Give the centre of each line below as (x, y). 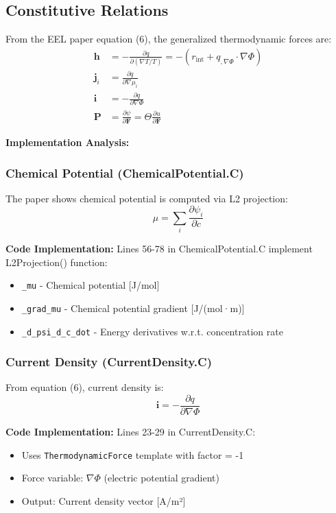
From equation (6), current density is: (85, 387)
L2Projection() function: (57, 262)
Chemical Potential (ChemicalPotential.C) (125, 172)
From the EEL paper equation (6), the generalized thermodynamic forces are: (169, 39)
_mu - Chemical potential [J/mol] (91, 285)
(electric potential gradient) (161, 478)
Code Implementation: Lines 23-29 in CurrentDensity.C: (131, 432)
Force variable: (52, 478)
